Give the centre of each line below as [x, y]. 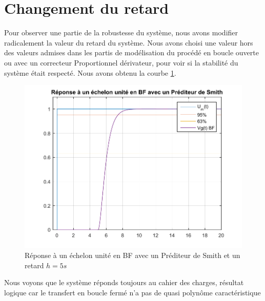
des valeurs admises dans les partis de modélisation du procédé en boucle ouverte [131, 52]
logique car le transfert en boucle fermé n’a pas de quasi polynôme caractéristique [132, 292]
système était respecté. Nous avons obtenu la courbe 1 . [90, 72]
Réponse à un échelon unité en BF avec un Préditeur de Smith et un [132, 255]
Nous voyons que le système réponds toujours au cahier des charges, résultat [124, 282]
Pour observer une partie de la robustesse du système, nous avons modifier [121, 33]
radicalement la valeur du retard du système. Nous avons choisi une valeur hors [129, 42]
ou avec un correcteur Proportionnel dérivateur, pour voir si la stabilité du [121, 62]
